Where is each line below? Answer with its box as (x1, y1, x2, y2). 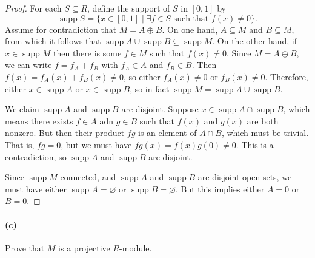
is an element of (138, 126, 197, 139)
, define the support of (87, 2, 170, 14)
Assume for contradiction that (5, 22, 117, 35)
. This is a (236, 138, 274, 151)
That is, (5, 138, 35, 151)
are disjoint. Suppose (121, 103, 199, 115)
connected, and (60, 171, 116, 183)
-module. (119, 241, 152, 254)
